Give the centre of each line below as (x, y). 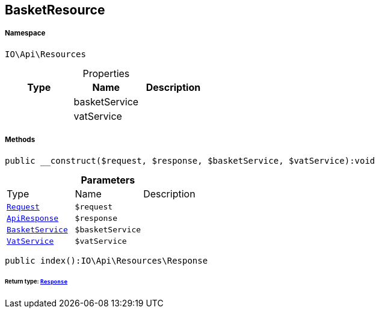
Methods (20, 140)
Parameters (108, 180)
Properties (106, 73)
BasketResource (55, 10)
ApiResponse (33, 218)
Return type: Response (36, 282)
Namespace (25, 33)
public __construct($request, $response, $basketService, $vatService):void (190, 160)
